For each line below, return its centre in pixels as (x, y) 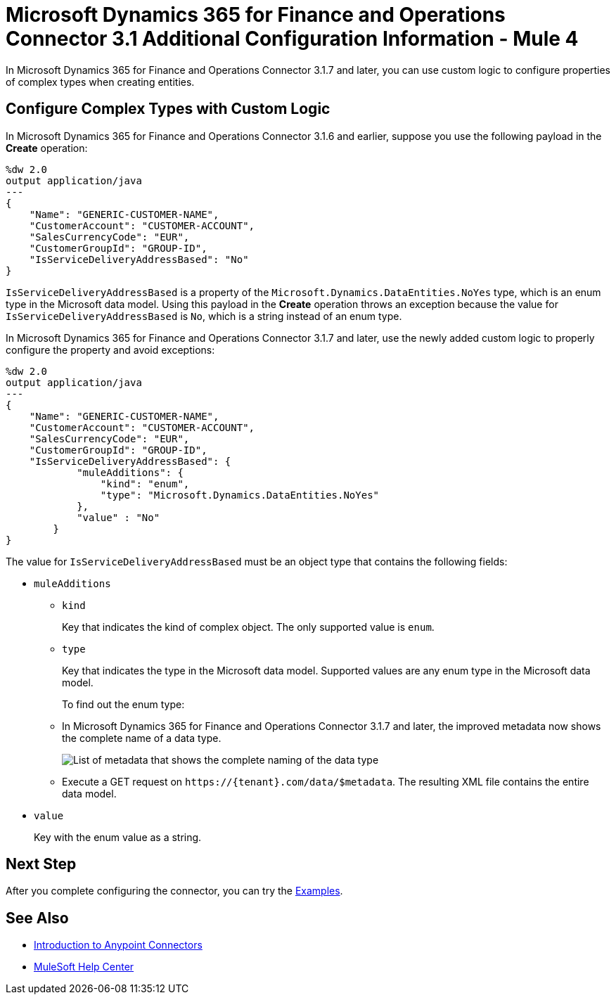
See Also (37, 918)
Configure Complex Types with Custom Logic (168, 109)
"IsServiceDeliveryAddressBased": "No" (139, 259)
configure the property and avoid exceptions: (110, 350)
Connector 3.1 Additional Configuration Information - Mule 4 (292, 39)
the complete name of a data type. (142, 738)
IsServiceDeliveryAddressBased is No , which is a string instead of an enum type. (204, 316)
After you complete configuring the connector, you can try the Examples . (174, 891)
